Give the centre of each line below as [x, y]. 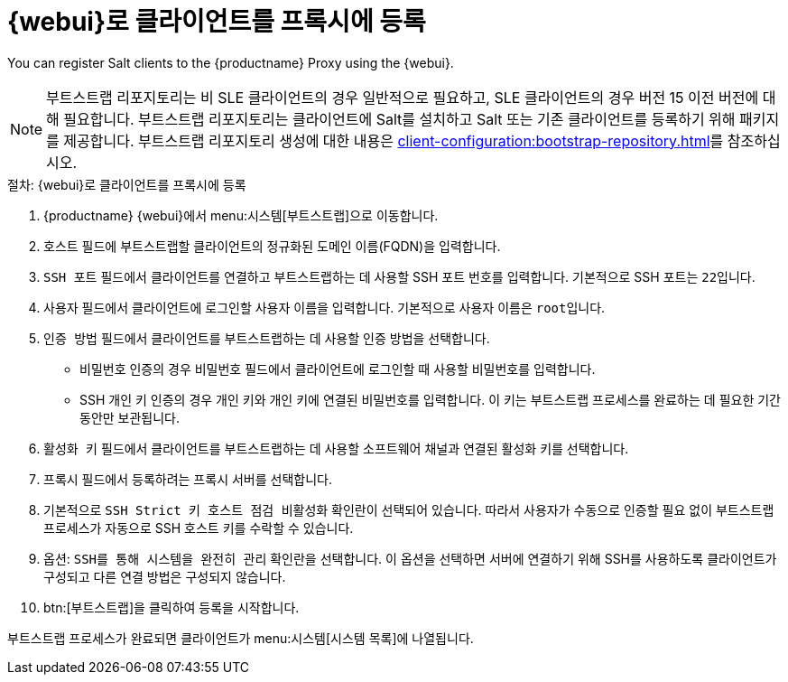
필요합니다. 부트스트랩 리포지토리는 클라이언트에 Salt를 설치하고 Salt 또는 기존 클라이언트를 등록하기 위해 [399, 119]
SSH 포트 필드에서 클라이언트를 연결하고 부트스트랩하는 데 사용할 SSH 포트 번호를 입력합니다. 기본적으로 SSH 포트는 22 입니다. [399, 276]
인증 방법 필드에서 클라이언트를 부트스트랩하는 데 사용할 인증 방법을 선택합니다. [267, 338]
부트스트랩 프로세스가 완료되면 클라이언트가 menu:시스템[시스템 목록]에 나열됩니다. [241, 638]
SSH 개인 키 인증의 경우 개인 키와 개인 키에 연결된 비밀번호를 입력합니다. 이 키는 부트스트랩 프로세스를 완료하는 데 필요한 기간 [430, 399]
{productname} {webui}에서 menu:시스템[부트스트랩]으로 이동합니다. [241, 215]
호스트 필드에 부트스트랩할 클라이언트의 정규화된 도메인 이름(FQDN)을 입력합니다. [272, 246]
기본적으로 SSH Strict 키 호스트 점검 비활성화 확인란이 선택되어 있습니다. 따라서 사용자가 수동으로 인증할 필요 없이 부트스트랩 [409, 509]
